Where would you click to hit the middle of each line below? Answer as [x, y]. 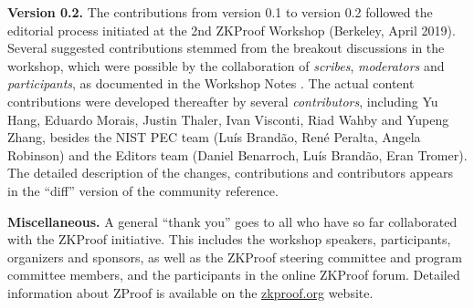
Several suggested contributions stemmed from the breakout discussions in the [226, 48]
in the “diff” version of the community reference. [143, 190]
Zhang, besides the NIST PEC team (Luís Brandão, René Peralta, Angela [214, 137]
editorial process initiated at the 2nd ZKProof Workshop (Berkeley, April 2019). [232, 30]
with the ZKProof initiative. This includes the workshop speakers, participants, [229, 239]
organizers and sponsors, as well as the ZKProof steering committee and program [235, 257]
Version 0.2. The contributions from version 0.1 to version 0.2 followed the [220, 12]
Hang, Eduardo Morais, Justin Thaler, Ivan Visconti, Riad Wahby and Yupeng [228, 119]
